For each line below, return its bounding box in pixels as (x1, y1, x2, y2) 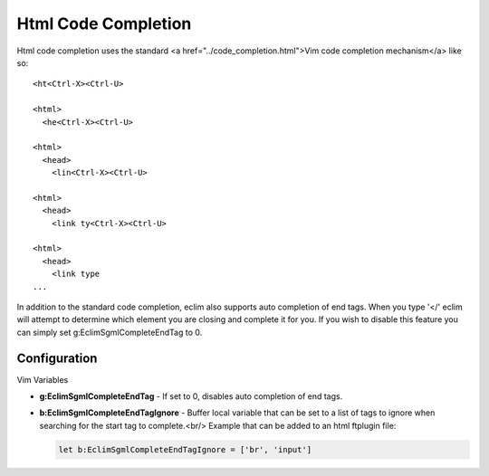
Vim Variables (16, 374, 69, 385)
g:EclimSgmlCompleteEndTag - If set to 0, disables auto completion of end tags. (39, 391, 343, 402)
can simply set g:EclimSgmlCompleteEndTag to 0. (16, 327, 203, 338)
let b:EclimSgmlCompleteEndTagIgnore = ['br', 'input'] (58, 444, 312, 454)
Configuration (16, 350, 98, 366)
